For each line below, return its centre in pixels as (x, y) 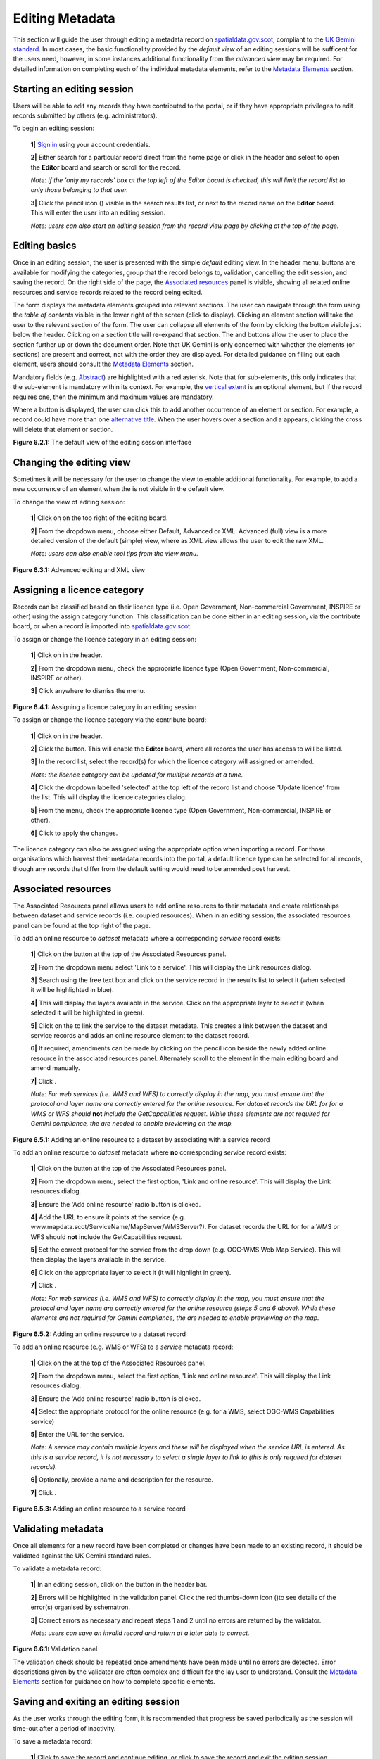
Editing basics (45, 246)
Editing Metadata (64, 18)
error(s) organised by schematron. (80, 1607)
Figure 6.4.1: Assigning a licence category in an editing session (105, 706)
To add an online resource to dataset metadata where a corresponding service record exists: (148, 938)
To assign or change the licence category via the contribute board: (110, 720)
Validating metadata (58, 1529)
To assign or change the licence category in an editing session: (104, 639)
